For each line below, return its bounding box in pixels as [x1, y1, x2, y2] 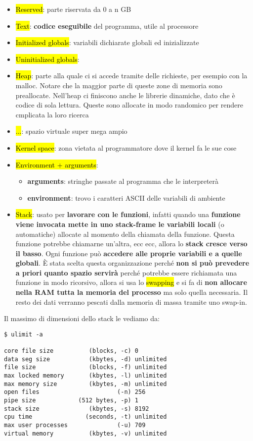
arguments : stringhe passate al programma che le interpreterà [27, 176, 219, 186]
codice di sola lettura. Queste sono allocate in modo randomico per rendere [15, 100, 243, 110]
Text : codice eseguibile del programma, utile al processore [15, 20, 199, 31]
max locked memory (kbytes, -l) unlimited [4, 372, 167, 380]
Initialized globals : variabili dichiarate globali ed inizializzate [15, 37, 199, 48]
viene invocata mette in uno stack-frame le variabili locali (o [15, 219, 224, 229]
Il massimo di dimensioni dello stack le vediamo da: [4, 313, 160, 324]
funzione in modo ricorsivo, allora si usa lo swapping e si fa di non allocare [15, 277, 247, 287]
